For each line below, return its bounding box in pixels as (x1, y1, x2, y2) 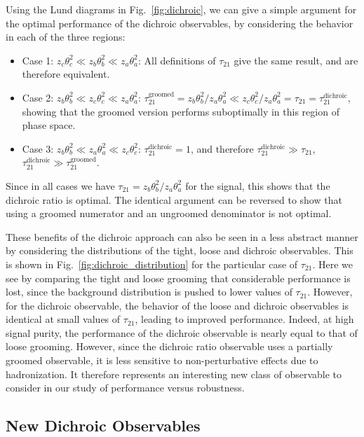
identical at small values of (6, 312, 121, 326)
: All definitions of (137, 53, 216, 67)
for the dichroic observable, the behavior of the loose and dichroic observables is (6, 298, 349, 312)
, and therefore (190, 141, 254, 155)
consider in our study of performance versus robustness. (6, 380, 245, 395)
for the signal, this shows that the (185, 178, 330, 193)
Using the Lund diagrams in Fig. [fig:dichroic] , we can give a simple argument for (6, 2, 357, 16)
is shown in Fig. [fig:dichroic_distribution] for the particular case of (6, 256, 298, 271)
